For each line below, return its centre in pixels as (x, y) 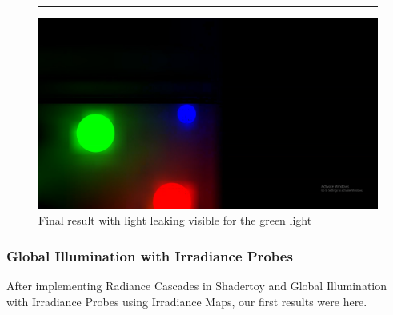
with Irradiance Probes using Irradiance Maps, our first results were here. (187, 301)
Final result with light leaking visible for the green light (175, 220)
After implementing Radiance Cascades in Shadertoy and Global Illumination (197, 285)
